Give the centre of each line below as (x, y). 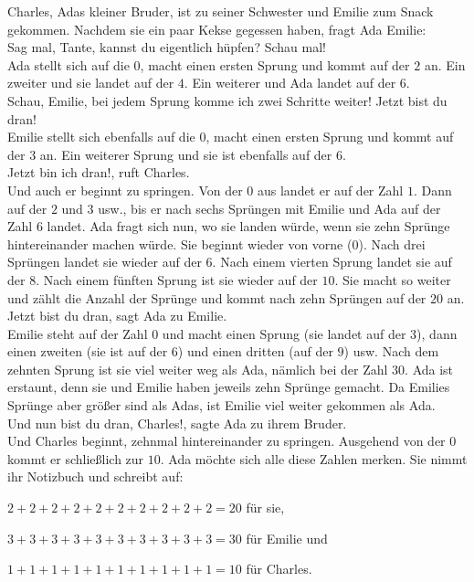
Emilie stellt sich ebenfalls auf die (101, 137)
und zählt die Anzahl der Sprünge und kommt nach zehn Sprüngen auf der (217, 297)
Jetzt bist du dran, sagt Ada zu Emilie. (117, 316)
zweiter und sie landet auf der (91, 83)
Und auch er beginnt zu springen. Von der (125, 190)
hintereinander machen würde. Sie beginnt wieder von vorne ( (180, 243)
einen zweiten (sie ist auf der (88, 351)
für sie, (265, 508)
